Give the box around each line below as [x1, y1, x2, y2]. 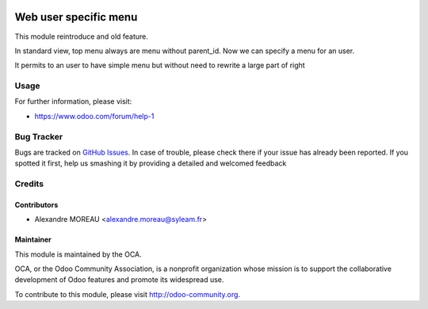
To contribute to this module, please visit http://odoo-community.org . [14, 289, 241, 299]
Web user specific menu [14, 10, 138, 24]
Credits [14, 178, 44, 189]
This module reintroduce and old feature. [14, 32, 148, 41]
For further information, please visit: [14, 97, 132, 106]
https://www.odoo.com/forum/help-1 [34, 111, 155, 120]
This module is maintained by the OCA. [14, 250, 142, 259]
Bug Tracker [14, 131, 63, 142]
